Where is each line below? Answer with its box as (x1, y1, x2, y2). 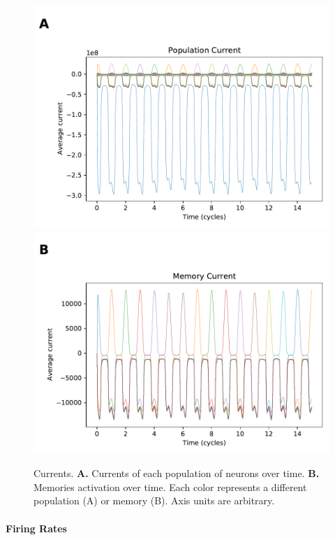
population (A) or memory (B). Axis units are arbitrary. (33, 493, 275, 508)
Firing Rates (6, 520, 67, 535)
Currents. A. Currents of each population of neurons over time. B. (33, 466, 320, 481)
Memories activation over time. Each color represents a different (33, 479, 307, 494)
